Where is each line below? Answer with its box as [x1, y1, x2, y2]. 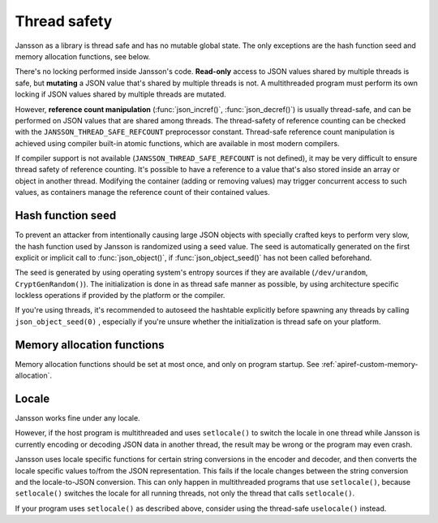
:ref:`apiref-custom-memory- [320, 359, 419, 369]
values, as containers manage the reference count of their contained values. [15, 188, 271, 197]
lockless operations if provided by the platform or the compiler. [15, 291, 225, 300]
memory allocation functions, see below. [15, 51, 151, 61]
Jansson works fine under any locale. [15, 413, 141, 423]
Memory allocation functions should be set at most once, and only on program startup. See [15, 359, 320, 369]
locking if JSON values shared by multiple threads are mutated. [15, 89, 226, 99]
